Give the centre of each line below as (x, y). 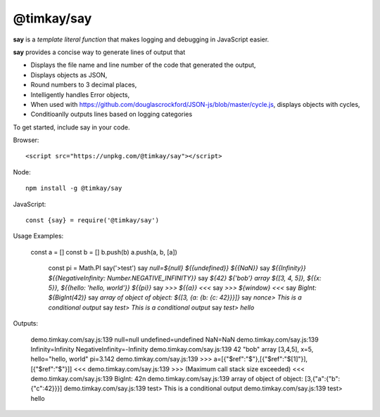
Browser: (26, 140)
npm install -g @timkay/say (74, 188)
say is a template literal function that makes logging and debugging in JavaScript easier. (141, 39)
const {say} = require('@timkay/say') (93, 220)
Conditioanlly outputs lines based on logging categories (112, 114)
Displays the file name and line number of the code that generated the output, (143, 65)
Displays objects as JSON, (69, 75)
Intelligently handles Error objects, (80, 94)
